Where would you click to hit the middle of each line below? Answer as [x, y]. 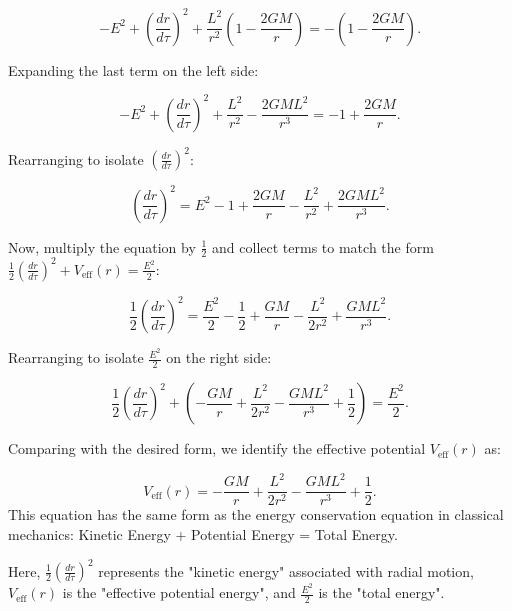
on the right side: [219, 357]
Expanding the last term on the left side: [133, 69]
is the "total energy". [381, 592]
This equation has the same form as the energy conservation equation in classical [256, 514]
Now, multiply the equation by [102, 246]
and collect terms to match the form [323, 246]
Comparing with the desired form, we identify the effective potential [217, 448]
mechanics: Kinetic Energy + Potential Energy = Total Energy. [203, 534]
